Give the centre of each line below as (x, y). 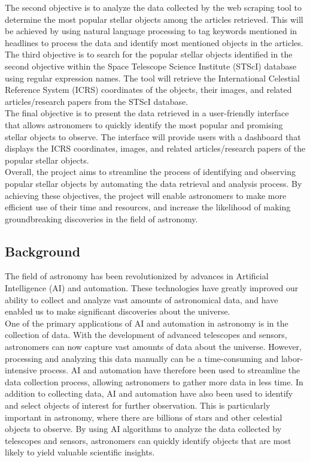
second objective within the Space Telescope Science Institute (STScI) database (151, 66)
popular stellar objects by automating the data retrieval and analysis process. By (154, 183)
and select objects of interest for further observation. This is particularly (138, 405)
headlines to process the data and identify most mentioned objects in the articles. (154, 42)
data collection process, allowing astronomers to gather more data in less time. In (154, 381)
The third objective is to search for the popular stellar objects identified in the (149, 54)
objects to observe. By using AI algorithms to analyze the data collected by (143, 429)
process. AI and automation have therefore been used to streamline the (170, 370)
